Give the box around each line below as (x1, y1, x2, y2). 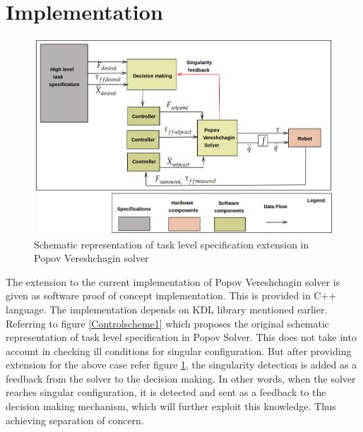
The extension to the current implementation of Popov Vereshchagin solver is (6, 274, 340, 289)
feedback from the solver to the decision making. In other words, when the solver (6, 371, 356, 385)
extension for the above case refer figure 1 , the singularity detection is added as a (6, 357, 357, 372)
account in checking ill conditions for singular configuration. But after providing (6, 343, 352, 358)
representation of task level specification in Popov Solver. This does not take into (6, 330, 357, 344)
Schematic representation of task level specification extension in (34, 236, 309, 251)
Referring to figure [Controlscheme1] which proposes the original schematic (6, 316, 330, 330)
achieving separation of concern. (6, 412, 144, 427)
